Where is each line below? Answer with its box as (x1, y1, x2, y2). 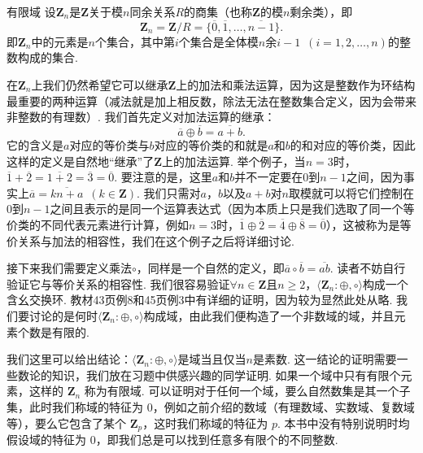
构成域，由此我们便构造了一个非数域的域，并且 (143, 307, 395, 324)
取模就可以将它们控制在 (288, 184, 414, 201)
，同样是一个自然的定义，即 (136, 259, 285, 277)
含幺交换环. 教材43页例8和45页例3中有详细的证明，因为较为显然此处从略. (7, 291, 393, 308)
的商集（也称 (184, 3, 253, 20)
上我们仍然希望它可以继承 (31, 76, 168, 93)
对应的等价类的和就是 (154, 137, 268, 153)
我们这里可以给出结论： (7, 351, 132, 368)
